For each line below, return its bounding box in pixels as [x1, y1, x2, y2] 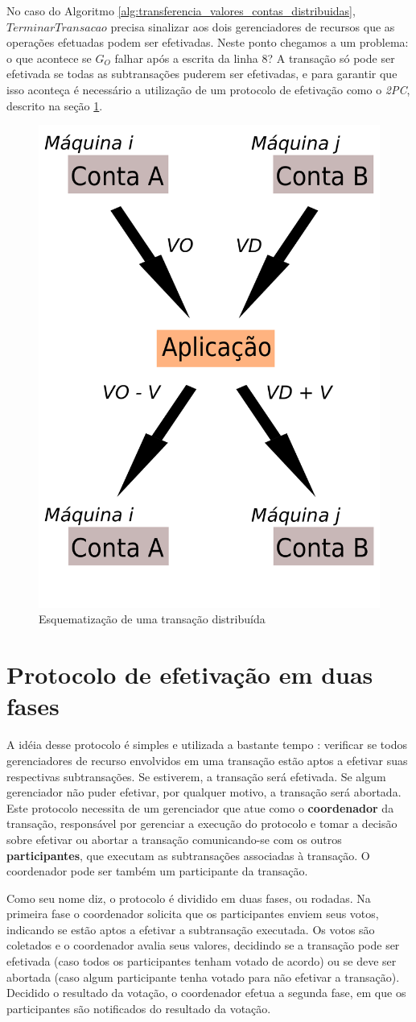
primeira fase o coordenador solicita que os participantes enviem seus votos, [6, 905, 379, 922]
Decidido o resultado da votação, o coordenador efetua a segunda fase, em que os [6, 984, 406, 1001]
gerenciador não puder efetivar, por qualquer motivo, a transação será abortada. [6, 784, 402, 801]
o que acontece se [6, 49, 92, 66]
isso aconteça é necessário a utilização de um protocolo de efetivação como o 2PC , [6, 81, 410, 97]
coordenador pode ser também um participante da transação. [6, 863, 308, 879]
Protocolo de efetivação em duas [6, 658, 373, 691]
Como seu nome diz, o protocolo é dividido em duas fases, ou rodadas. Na [6, 889, 371, 906]
